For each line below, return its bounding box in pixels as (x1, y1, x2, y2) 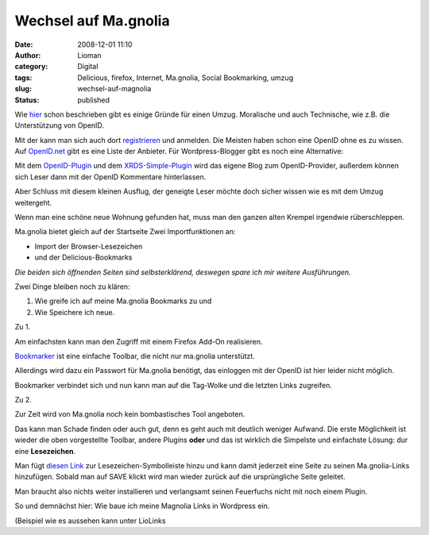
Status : (14, 95, 40, 105)
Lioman (77, 50, 102, 60)
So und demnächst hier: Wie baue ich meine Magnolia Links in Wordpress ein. (14, 501, 270, 511)
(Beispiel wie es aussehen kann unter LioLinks (14, 516, 166, 525)
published (77, 95, 110, 105)
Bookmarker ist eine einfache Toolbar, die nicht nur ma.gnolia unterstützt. (14, 351, 256, 360)
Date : (14, 40, 33, 49)
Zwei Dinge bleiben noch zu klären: (14, 282, 130, 291)
